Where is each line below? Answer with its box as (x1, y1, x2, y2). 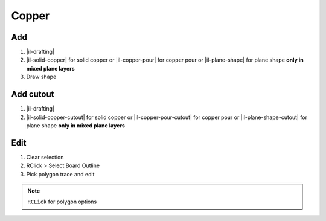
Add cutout (11, 89, 54, 100)
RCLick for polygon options (27, 198, 97, 205)
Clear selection (26, 153, 64, 161)
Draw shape (26, 73, 57, 81)
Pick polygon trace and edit (26, 170, 95, 178)
